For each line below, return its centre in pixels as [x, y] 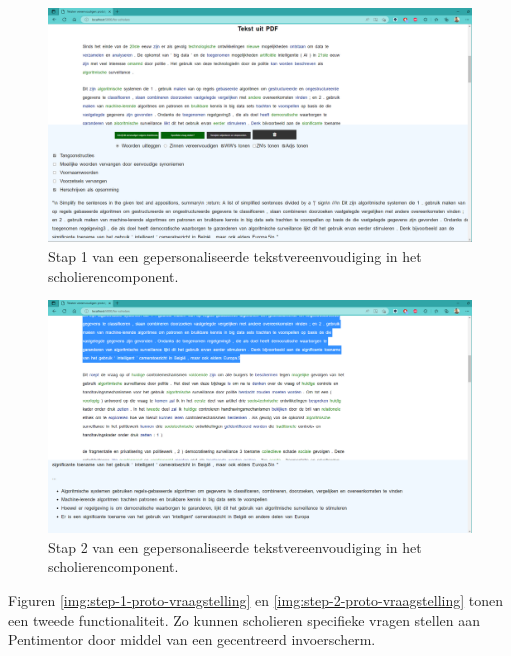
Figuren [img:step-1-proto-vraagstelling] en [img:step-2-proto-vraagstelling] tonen [256, 600]
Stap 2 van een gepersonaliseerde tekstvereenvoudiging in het [235, 546]
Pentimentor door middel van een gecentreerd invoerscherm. [192, 639]
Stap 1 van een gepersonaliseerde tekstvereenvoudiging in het [235, 255]
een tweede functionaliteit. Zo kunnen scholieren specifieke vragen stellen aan [244, 619]
